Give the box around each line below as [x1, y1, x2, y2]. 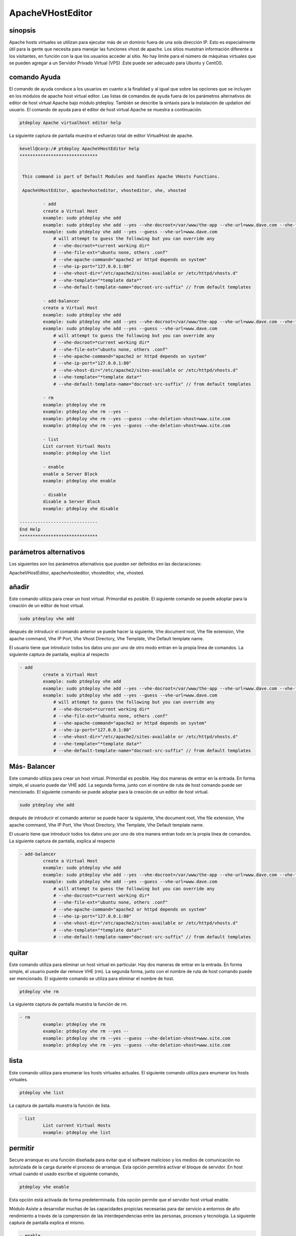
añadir [9, 582, 30, 591]
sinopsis [9, 26, 36, 35]
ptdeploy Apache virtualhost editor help [19, 120, 121, 126]
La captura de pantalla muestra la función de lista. [9, 1103, 111, 1108]
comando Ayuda [9, 73, 61, 82]
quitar [9, 948, 28, 957]
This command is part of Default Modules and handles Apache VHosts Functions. [22, 174, 220, 179]
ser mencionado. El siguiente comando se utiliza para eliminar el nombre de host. [9, 975, 175, 981]
